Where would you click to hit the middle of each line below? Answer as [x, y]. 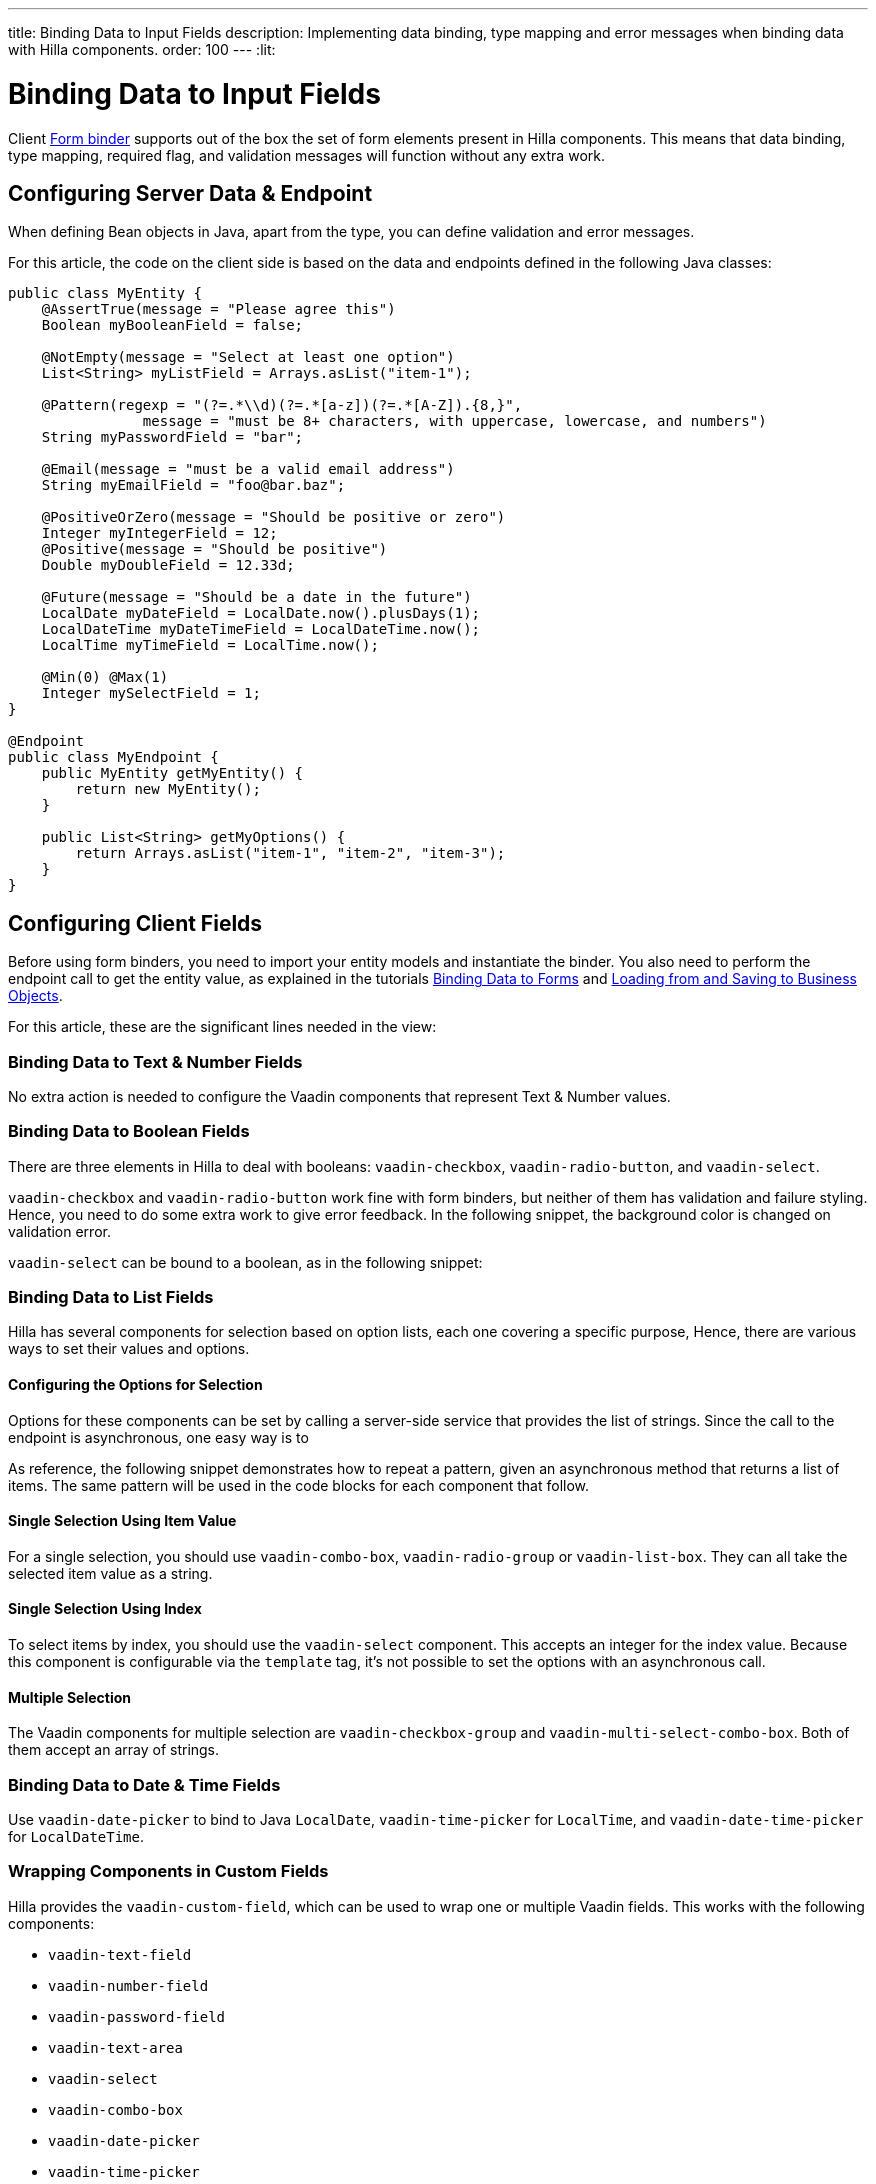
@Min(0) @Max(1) [105, 677]
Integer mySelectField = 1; [151, 693]
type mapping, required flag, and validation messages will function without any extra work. [306, 155]
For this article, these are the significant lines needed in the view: [222, 1027]
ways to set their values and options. [129, 1349]
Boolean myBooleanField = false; [172, 325]
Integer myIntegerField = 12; [159, 533]
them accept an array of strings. [114, 1750]
